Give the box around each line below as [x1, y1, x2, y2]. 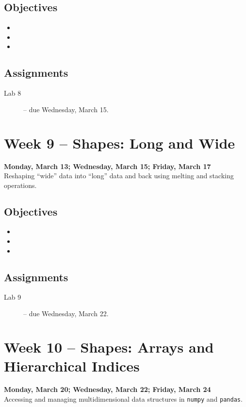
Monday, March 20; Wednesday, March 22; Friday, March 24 [4, 384, 211, 394]
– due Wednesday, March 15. [23, 104, 109, 114]
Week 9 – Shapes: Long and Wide [4, 133, 235, 153]
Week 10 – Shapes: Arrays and [4, 337, 214, 356]
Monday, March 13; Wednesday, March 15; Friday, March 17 [4, 161, 211, 171]
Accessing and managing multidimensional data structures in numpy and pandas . [4, 393, 243, 404]
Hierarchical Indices [4, 356, 140, 376]
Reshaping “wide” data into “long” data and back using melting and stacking [4, 170, 234, 181]
